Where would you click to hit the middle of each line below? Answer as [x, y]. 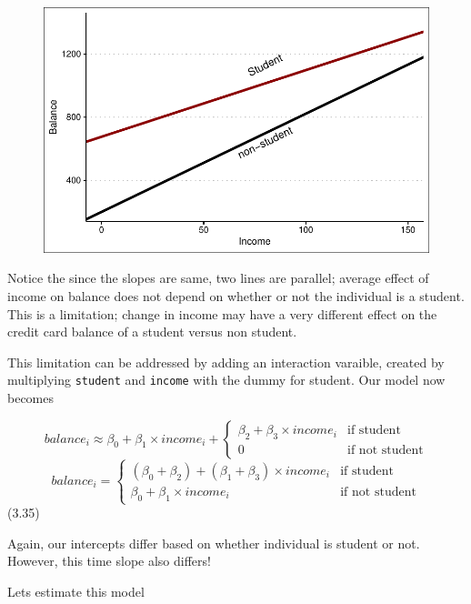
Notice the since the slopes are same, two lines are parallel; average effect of [218, 278]
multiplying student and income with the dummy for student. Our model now [226, 380]
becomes [31, 398]
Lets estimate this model [76, 591]
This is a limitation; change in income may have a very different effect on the [222, 313]
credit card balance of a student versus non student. [152, 332]
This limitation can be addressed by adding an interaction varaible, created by [226, 362]
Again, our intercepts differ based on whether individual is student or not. [214, 543]
